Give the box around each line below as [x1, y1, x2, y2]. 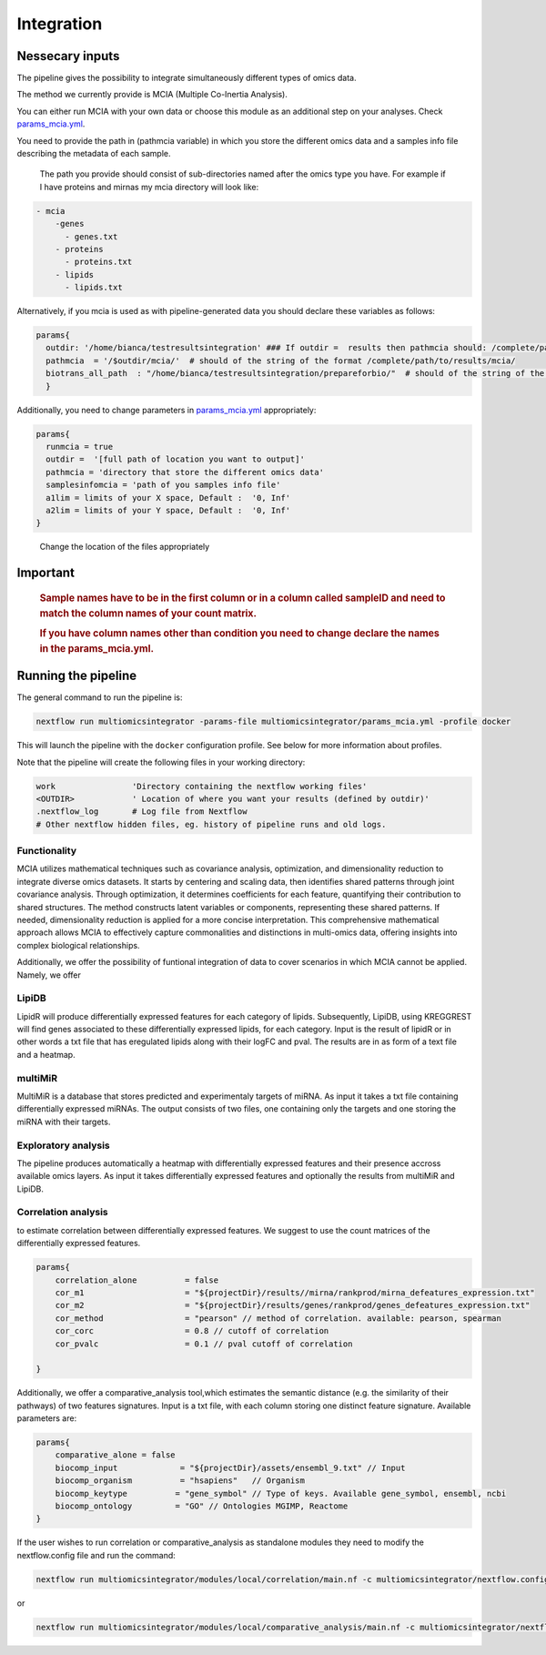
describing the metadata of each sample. [16, 148, 172, 159]
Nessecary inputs [16, 48, 120, 64]
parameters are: [16, 1413, 77, 1424]
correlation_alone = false [55, 1274, 218, 1285]
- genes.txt [65, 231, 118, 241]
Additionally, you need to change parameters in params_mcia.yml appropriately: [16, 404, 317, 415]
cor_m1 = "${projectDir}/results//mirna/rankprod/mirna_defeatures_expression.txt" [55, 1287, 536, 1297]
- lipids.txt [65, 282, 123, 293]
